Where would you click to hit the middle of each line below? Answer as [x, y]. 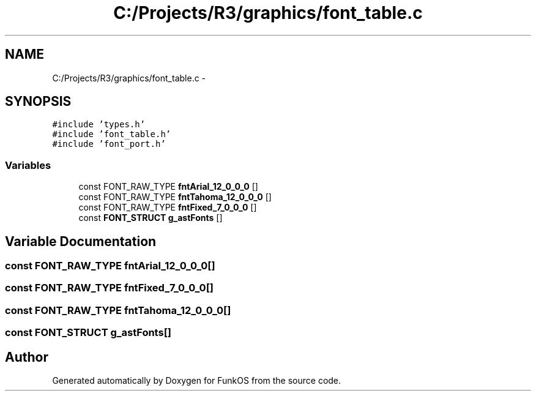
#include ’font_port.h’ [109, 144]
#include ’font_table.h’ [112, 134]
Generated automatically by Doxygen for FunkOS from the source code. [197, 380]
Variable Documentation [81, 241]
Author [27, 357]
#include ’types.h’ [99, 125]
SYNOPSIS [38, 102]
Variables [28, 165]
